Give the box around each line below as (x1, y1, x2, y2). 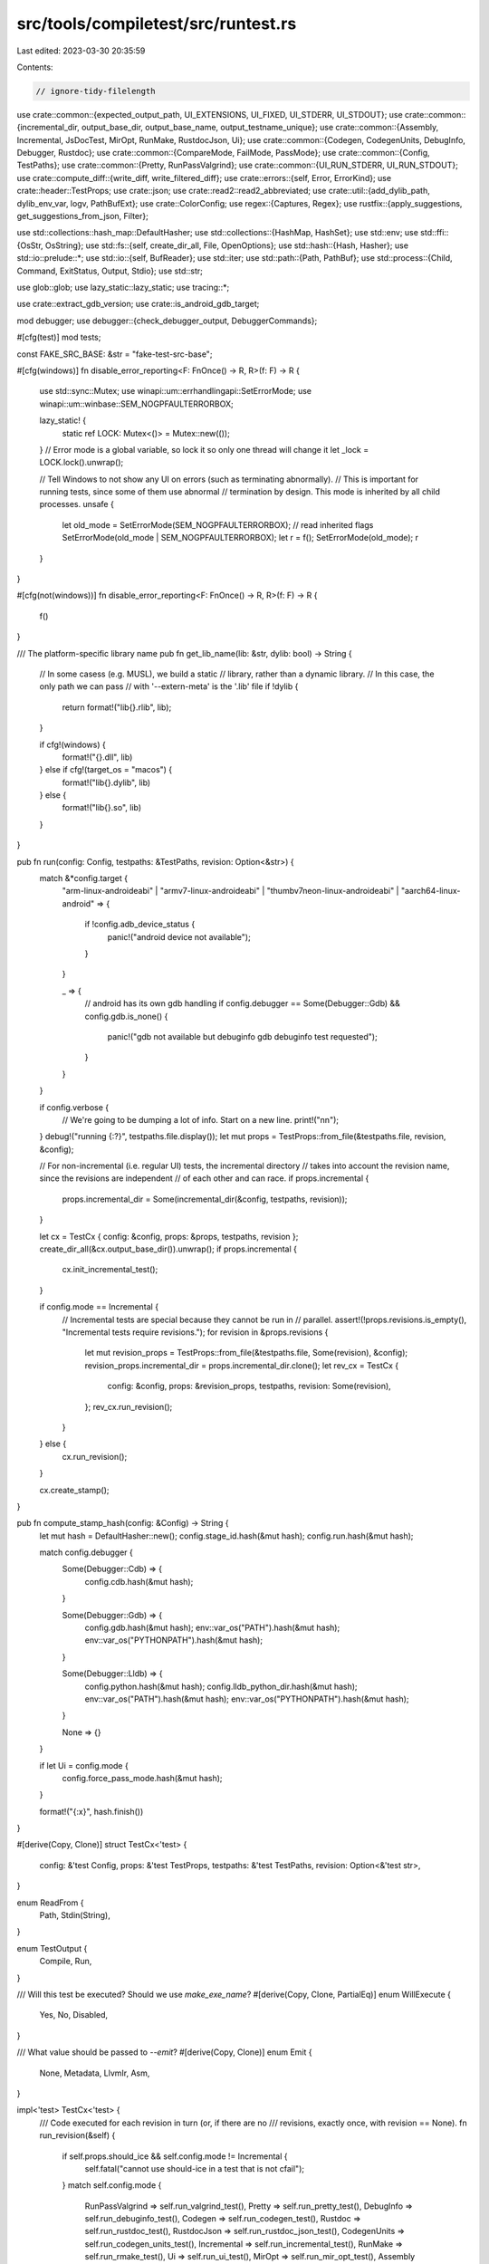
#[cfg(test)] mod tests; (16, 331, 101, 343)
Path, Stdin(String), (39, 1910, 110, 1921)
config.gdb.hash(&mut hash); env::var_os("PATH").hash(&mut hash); (84, 1622, 340, 1634)
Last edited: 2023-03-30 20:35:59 (16, 45, 146, 56)
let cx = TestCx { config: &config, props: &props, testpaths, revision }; (39, 1231, 299, 1242)
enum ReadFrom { (16, 1897, 84, 1908)
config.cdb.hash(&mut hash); (84, 1576, 194, 1587)
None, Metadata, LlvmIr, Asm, (39, 2067, 150, 2078)
